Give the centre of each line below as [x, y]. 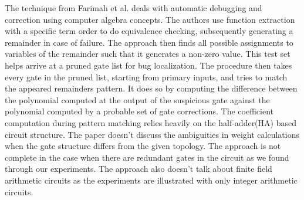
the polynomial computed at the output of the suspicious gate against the [137, 99]
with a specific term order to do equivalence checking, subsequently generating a [149, 31]
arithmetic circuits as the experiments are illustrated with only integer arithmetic [151, 180]
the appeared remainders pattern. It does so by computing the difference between [151, 88]
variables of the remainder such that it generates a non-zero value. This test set [148, 54]
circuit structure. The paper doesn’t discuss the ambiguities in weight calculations [152, 134]
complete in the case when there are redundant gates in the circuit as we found [147, 157]
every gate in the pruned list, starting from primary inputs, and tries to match [146, 77]
